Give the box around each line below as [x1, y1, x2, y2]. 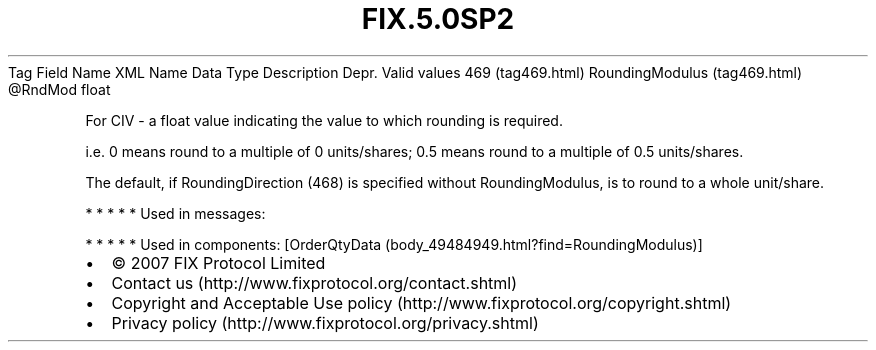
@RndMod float [8, 80, 111, 98]
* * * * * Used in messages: [85, 204, 266, 222]
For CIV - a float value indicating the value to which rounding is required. [85, 111, 563, 129]
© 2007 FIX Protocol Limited [111, 252, 326, 273]
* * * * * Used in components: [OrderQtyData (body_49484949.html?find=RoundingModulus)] [85, 235, 703, 253]
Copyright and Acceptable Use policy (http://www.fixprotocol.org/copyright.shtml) [111, 292, 732, 313]
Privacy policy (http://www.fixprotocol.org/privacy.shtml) [111, 312, 539, 333]
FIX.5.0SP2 [361, 2, 515, 36]
